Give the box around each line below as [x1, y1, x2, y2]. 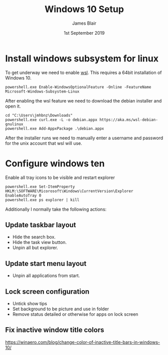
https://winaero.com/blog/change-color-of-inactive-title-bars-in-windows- [5, 339, 160, 345]
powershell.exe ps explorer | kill [5, 197, 80, 202]
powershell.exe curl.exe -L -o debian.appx [5, 117, 98, 122]
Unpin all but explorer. [12, 245, 59, 251]
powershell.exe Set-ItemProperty [5, 184, 75, 189]
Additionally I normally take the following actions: [5, 206, 107, 212]
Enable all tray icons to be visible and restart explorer [5, 174, 115, 181]
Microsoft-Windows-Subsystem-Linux [5, 89, 80, 94]
